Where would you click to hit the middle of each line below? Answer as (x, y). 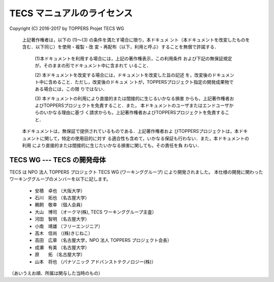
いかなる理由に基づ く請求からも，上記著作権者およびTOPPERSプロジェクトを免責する (134, 113)
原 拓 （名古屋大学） (60, 255)
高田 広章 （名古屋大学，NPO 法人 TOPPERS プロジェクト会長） (103, 240)
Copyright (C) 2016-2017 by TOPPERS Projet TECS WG (67, 28)
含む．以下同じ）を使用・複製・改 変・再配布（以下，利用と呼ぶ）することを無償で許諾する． (121, 47)
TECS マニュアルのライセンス (71, 13)
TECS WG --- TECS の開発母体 (58, 160)
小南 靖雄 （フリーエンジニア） (69, 226)
